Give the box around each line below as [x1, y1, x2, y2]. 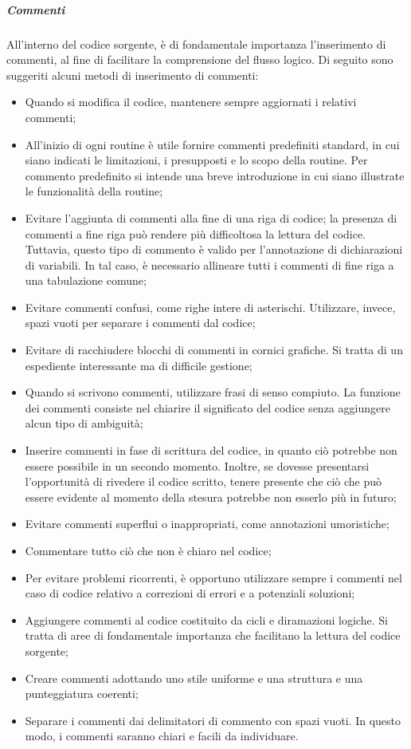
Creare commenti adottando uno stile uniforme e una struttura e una [25, 669, 363, 686]
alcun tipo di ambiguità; [25, 415, 143, 432]
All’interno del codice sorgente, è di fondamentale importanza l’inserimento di [6, 35, 386, 52]
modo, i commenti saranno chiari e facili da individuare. [25, 727, 299, 744]
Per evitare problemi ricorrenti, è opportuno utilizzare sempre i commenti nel [25, 569, 402, 585]
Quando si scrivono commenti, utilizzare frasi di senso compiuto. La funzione [25, 384, 401, 400]
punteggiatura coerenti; [25, 685, 139, 702]
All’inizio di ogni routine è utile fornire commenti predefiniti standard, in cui [25, 136, 400, 152]
